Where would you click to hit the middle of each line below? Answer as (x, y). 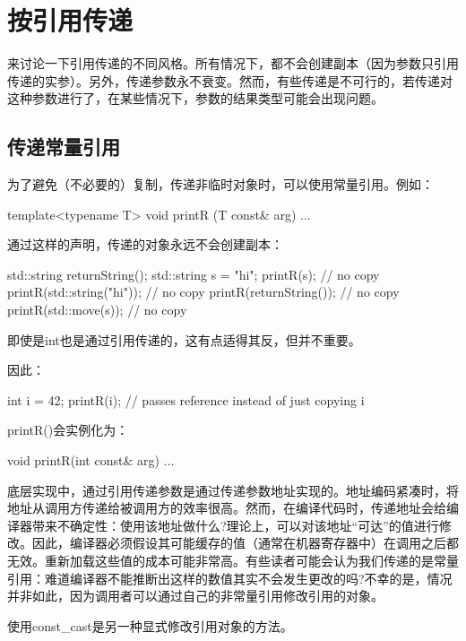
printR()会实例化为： (68, 430)
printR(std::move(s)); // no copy (97, 310)
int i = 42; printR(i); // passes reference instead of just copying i (186, 399)
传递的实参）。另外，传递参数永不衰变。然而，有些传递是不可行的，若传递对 (230, 80)
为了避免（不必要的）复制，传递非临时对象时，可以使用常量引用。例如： (220, 184)
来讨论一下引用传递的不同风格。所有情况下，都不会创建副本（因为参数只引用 (233, 63)
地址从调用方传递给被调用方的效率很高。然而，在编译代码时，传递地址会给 (227, 508)
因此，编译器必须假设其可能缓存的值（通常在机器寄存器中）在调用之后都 (245, 543)
